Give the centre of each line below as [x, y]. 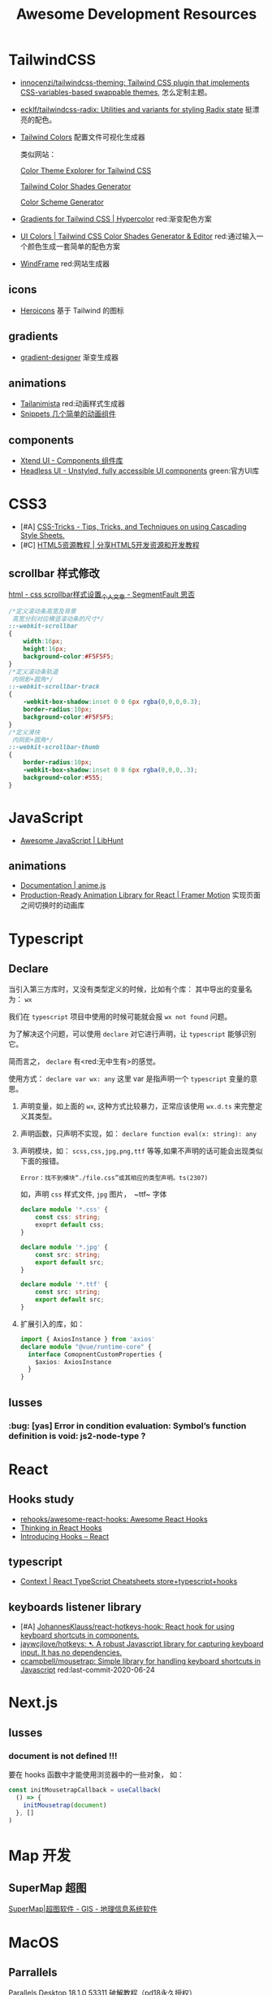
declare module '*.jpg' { [64, 1247]
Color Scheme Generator [62, 202]
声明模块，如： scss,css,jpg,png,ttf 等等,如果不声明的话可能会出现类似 [141, 1151]
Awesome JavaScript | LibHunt [72, 840]
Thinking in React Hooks [61, 1528]
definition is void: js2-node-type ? [77, 1436]
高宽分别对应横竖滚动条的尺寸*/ [58, 619]
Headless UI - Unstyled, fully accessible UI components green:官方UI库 [140, 471]
